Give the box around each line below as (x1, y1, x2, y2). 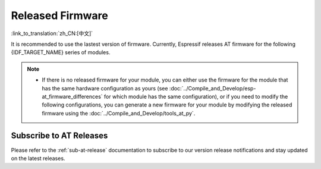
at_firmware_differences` (42, 93, 103, 100)
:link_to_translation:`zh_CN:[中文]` (11, 30, 93, 37)
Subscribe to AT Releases (11, 131, 108, 141)
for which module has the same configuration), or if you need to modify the (104, 93, 288, 100)
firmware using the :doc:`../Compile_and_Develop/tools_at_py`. (42, 109, 196, 117)
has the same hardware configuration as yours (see (42, 84, 168, 92)
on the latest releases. (11, 155, 65, 162)
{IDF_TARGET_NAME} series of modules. (11, 49, 111, 56)
